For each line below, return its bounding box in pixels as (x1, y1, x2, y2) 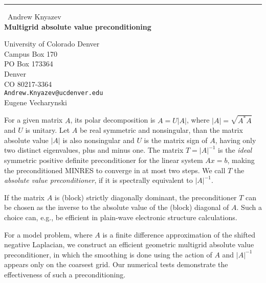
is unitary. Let (25, 125, 70, 135)
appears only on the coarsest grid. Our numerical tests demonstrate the (4, 259, 228, 270)
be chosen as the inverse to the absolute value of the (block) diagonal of (4, 202, 229, 213)
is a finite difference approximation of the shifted (102, 229, 255, 240)
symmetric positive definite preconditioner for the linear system (4, 155, 203, 166)
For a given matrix (4, 114, 63, 125)
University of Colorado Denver (4, 38, 100, 49)
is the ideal (218, 145, 252, 155)
